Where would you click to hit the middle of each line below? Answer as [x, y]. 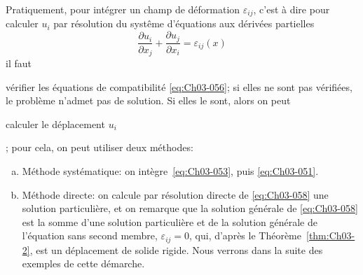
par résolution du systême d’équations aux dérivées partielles [184, 23]
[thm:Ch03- [331, 235]
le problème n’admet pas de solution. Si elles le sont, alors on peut [148, 100]
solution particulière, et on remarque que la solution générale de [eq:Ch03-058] [190, 208]
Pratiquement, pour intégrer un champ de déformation [123, 9]
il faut [19, 63]
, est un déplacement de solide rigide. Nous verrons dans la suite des [176, 249]
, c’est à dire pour [292, 9]
